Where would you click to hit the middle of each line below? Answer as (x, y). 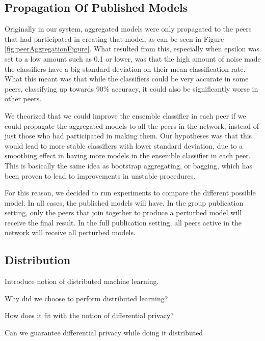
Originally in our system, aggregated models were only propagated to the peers (128, 29)
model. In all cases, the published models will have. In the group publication (124, 202)
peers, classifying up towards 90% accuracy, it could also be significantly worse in (131, 88)
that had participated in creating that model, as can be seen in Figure (114, 38)
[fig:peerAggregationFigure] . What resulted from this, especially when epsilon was (132, 49)
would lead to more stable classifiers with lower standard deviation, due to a (124, 145)
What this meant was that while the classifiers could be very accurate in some (127, 79)
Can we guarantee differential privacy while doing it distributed (104, 333)
